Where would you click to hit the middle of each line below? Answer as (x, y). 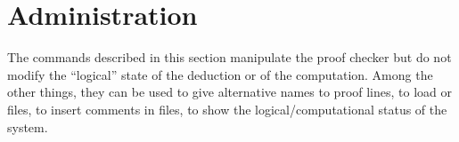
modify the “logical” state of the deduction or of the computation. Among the (220, 74)
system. (28, 126)
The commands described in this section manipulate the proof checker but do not (229, 57)
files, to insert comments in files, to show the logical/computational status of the (227, 109)
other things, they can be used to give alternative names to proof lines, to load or (230, 92)
